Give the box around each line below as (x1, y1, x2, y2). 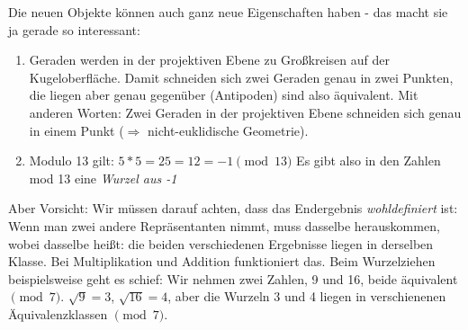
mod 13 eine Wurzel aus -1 (29, 168, 177, 187)
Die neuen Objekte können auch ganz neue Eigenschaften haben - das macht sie (8, 3, 448, 21)
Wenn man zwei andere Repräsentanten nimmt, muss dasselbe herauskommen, (8, 216, 440, 235)
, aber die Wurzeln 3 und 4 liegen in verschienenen (167, 287, 446, 306)
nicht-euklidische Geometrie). (148, 120, 309, 139)
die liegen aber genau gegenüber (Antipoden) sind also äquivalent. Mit (29, 85, 418, 104)
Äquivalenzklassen (8, 304, 108, 323)
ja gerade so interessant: (8, 20, 140, 39)
